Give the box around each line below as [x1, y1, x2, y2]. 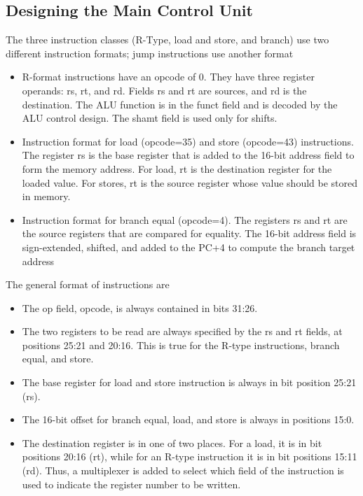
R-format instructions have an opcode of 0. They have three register [22, 69, 315, 84]
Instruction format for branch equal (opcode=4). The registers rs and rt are [22, 212, 348, 227]
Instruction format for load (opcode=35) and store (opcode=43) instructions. [22, 134, 354, 148]
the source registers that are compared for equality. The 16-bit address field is [22, 226, 357, 241]
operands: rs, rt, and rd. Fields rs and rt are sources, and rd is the [22, 83, 307, 97]
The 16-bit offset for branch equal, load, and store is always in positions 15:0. [22, 412, 355, 427]
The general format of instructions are [6, 277, 170, 292]
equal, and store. [22, 351, 94, 366]
